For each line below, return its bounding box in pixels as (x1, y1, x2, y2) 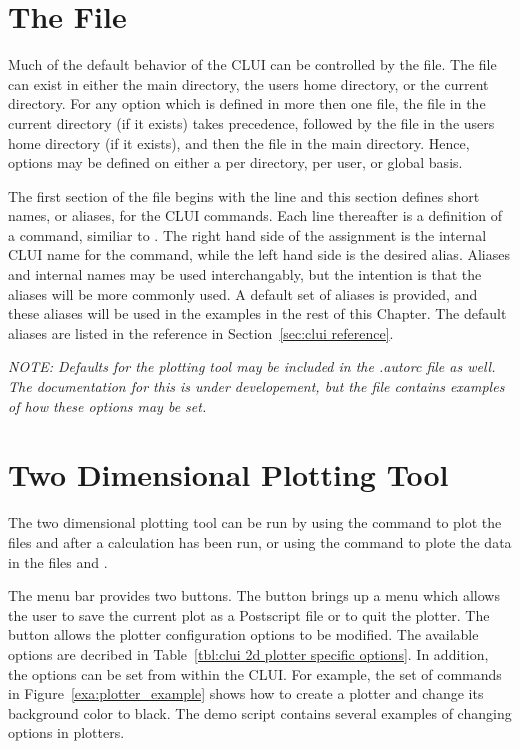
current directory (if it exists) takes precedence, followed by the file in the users (8, 112, 495, 133)
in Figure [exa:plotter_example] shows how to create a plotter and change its (8, 683, 484, 704)
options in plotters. (8, 722, 125, 743)
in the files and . (8, 551, 108, 572)
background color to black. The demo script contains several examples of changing (8, 702, 512, 723)
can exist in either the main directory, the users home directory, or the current (8, 73, 489, 94)
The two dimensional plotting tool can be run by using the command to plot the (8, 512, 502, 533)
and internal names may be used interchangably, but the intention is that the (8, 264, 482, 285)
